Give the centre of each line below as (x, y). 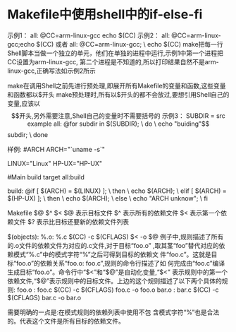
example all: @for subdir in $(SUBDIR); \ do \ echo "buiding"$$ (118, 124)
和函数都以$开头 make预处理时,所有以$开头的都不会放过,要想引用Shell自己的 (118, 94)
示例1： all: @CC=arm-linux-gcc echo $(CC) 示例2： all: (89, 35)
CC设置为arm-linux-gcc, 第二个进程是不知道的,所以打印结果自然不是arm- (113, 61)
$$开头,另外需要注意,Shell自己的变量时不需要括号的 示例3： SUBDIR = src (118, 115)
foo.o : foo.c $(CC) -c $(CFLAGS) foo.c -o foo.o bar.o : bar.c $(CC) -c (118, 290)
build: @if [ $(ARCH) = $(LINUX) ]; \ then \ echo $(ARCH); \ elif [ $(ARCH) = (117, 191)
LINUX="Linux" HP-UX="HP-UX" (55, 163)
